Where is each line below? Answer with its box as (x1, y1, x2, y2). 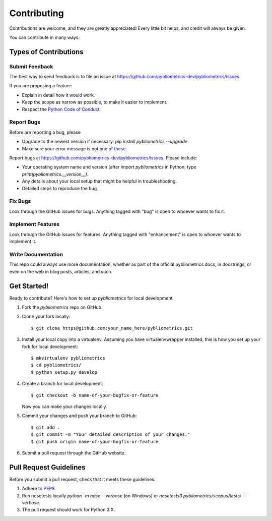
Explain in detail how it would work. (22, 92, 95, 98)
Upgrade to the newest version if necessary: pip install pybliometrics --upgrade (22, 139, 188, 145)
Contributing (9, 8, 64, 19)
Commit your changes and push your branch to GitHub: (22, 413, 137, 419)
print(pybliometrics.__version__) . (22, 171, 89, 177)
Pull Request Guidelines (9, 463, 86, 472)
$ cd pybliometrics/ (31, 362, 82, 368)
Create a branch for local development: (22, 381, 103, 387)
